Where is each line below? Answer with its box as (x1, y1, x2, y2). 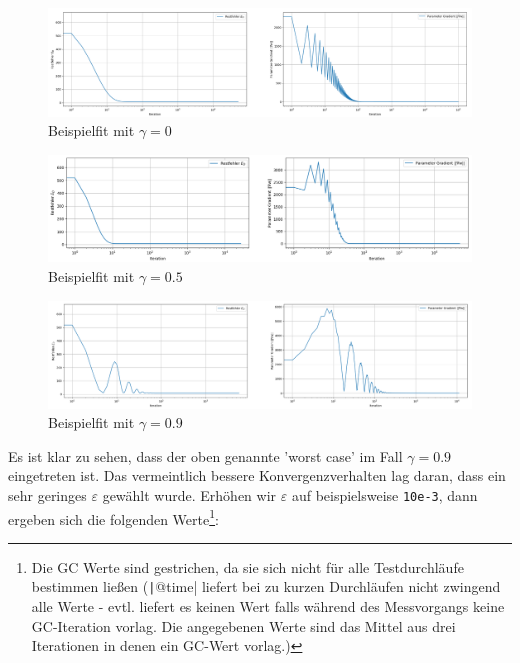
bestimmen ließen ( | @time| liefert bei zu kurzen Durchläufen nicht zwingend (31, 576, 501, 597)
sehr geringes (8, 484, 87, 505)
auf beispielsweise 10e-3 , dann (291, 484, 478, 505)
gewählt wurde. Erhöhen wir (102, 484, 277, 505)
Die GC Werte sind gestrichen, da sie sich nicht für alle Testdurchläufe (31, 556, 464, 577)
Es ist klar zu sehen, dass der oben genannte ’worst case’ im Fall (8, 445, 403, 466)
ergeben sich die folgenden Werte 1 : (8, 505, 219, 529)
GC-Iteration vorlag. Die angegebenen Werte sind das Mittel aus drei (31, 615, 456, 636)
